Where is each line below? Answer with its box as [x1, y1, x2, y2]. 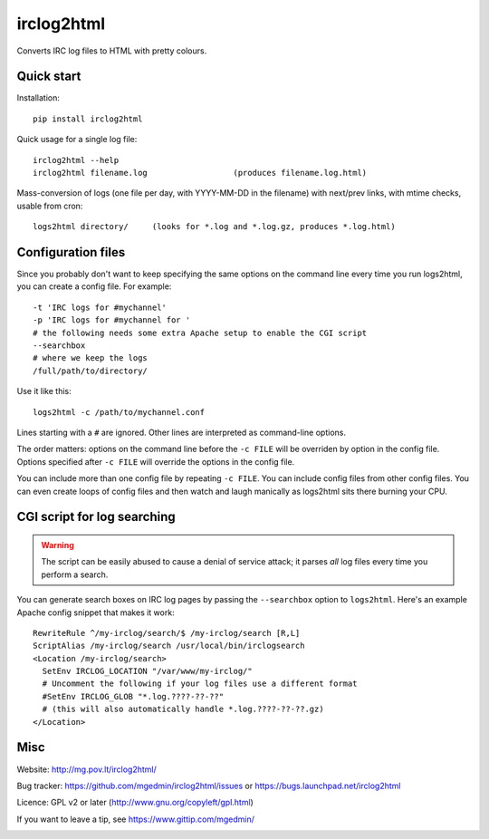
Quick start [16, 69, 81, 84]
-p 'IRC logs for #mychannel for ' [33, 315, 191, 325]
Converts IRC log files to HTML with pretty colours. [16, 45, 207, 56]
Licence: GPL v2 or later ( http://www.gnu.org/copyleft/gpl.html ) [16, 797, 254, 808]
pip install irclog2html [33, 113, 143, 124]
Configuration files [16, 245, 126, 260]
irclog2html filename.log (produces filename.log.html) [33, 168, 368, 178]
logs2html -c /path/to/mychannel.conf [33, 407, 206, 417]
